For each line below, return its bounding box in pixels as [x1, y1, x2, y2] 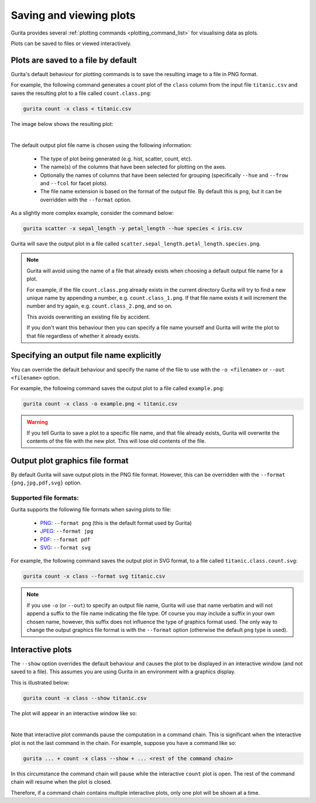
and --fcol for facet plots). [40, 179, 108, 187]
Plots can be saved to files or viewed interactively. [11, 40, 132, 47]
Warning [26, 419, 48, 426]
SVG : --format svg [40, 544, 91, 551]
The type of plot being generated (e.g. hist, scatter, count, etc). [40, 155, 193, 162]
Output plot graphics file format [11, 456, 129, 466]
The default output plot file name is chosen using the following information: [11, 142, 193, 149]
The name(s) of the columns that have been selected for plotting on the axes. [40, 163, 226, 170]
